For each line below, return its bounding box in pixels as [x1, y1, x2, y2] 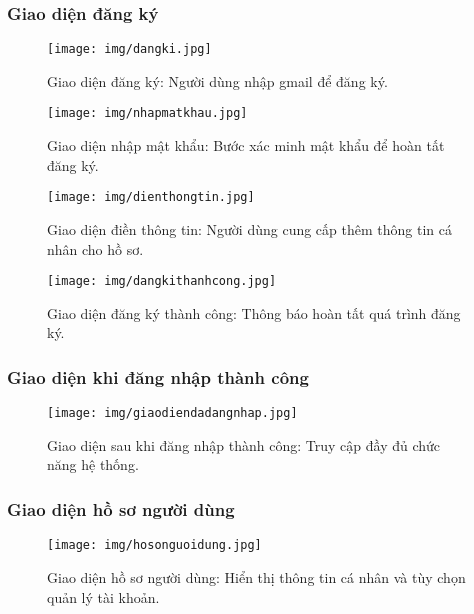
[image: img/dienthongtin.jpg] [47, 190, 255, 205]
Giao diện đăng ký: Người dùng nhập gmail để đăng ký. [47, 70, 388, 91]
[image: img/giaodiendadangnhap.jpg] [47, 406, 298, 421]
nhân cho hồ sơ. [47, 238, 144, 259]
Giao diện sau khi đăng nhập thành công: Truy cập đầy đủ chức [47, 434, 441, 455]
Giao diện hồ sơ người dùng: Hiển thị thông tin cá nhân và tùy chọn [47, 566, 466, 587]
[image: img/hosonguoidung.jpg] [47, 538, 262, 553]
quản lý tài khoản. [47, 586, 160, 607]
